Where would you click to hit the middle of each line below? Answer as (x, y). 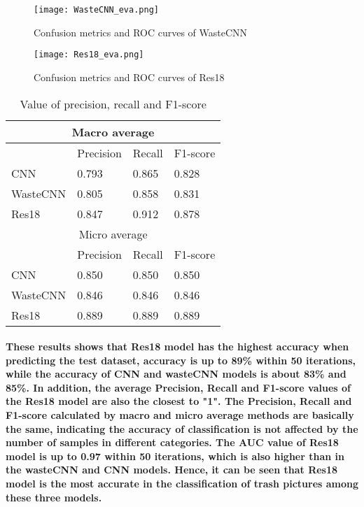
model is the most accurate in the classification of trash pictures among (182, 484)
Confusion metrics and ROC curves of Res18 (129, 77)
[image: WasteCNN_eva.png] (96, 10)
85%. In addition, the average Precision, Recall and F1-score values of (178, 387)
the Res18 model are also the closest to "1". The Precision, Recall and (179, 401)
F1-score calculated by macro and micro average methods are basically (180, 415)
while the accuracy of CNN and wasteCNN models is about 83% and (176, 374)
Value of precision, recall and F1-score (113, 103)
